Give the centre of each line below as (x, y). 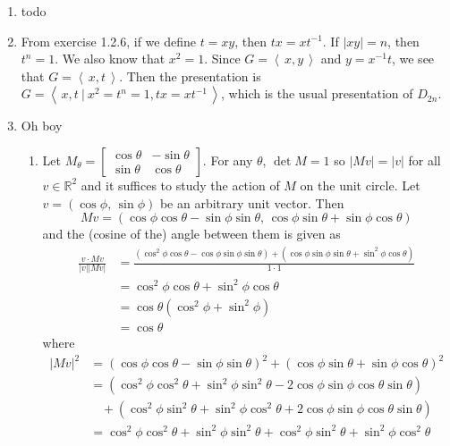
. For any (228, 160)
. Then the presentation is (190, 76)
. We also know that (110, 59)
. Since (222, 59)
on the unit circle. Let (360, 185)
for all (425, 160)
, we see (413, 59)
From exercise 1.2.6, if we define (108, 41)
